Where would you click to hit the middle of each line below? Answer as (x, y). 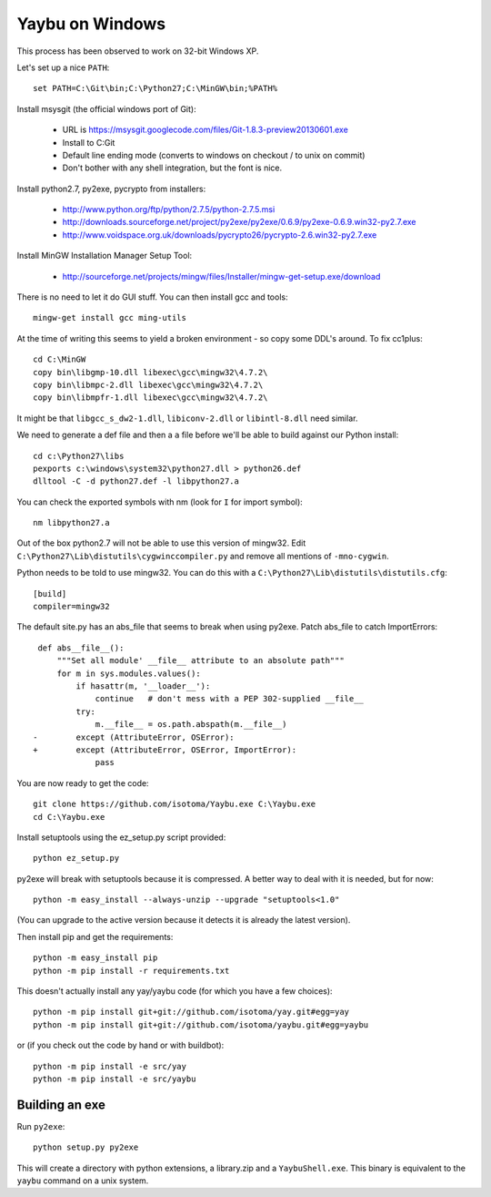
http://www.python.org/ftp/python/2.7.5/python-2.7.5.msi (169, 210)
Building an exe (61, 1105)
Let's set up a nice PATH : (63, 67)
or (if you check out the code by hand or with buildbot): (120, 1045)
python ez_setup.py (76, 858)
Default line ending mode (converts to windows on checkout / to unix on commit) (214, 155)
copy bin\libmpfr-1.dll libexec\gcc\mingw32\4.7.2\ (150, 398)
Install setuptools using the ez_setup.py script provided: (121, 837)
